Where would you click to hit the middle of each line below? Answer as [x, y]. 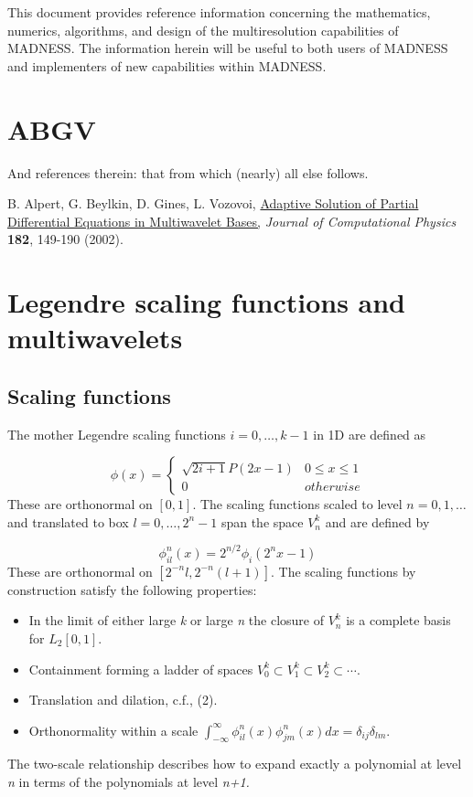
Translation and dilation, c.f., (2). [123, 700]
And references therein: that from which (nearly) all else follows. [188, 172]
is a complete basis [398, 620]
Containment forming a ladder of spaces [141, 669]
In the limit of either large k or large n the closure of [176, 620]
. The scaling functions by [343, 571]
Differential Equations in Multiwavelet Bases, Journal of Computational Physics [232, 221]
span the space [262, 521]
